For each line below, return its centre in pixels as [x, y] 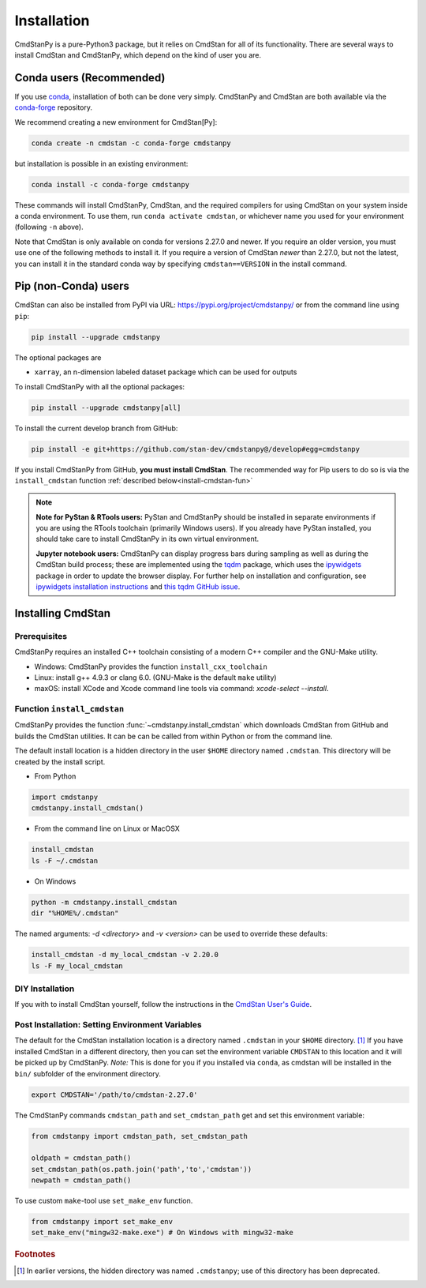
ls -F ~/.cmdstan [65, 860]
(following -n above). [49, 227]
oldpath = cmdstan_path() [81, 1158]
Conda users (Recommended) [90, 78]
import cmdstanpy [65, 797]
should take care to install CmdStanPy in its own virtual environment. [148, 539]
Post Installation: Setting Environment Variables [108, 1025]
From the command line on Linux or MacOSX [107, 828]
